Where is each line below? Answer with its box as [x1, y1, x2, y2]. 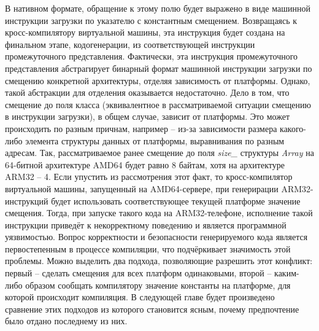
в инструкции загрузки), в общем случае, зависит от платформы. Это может [5, 110, 290, 123]
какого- [280, 122, 307, 134]
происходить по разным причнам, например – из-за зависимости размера [5, 122, 277, 134]
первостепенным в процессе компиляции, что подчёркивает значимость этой [5, 242, 291, 255]
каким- [274, 267, 299, 279]
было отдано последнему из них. [5, 314, 128, 327]
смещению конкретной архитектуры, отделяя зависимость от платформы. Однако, [5, 74, 310, 87]
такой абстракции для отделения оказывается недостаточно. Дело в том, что [5, 86, 290, 99]
